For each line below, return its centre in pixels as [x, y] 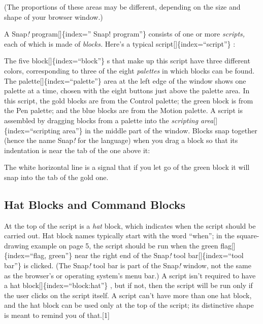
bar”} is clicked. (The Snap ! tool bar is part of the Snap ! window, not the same [128, 265]
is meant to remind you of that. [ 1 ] [57, 315]
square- [248, 236]
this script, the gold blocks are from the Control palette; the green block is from [129, 100]
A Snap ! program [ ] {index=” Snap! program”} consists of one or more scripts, [125, 34]
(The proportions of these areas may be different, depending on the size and [122, 7]
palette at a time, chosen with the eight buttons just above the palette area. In [127, 91]
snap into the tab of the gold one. [56, 177]
